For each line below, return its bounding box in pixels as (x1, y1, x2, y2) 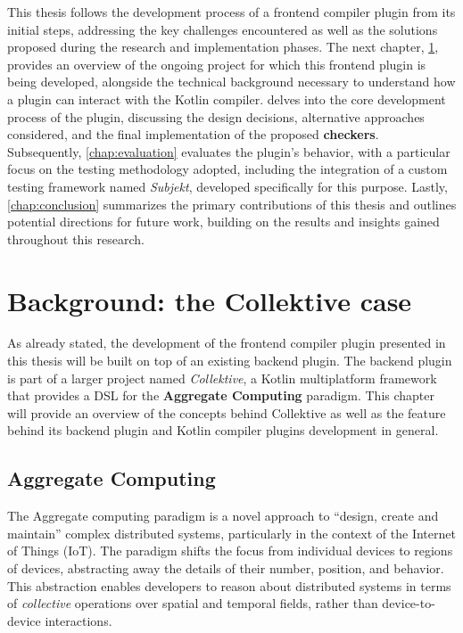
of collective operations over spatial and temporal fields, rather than (7, 594, 378, 612)
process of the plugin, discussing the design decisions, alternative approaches (7, 107, 425, 126)
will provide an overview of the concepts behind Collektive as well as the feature (7, 403, 446, 422)
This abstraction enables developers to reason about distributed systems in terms (7, 576, 451, 595)
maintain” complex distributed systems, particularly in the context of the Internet (7, 523, 456, 542)
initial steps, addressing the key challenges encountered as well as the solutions (7, 20, 438, 38)
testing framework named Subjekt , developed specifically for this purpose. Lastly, (7, 177, 448, 195)
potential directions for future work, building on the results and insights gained (7, 212, 440, 231)
